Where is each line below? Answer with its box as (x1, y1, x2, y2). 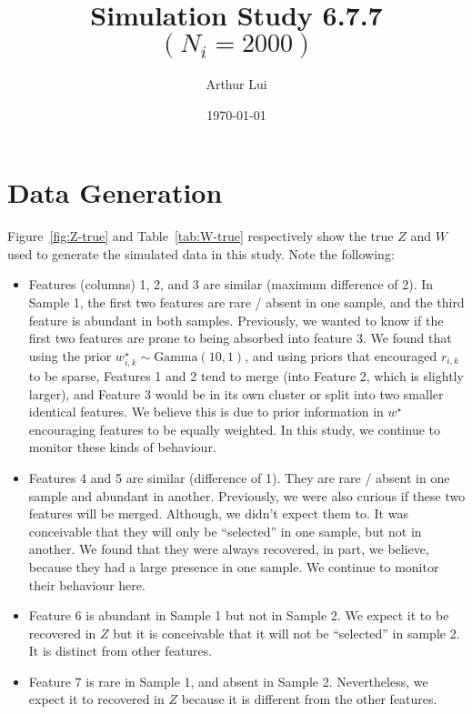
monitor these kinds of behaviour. (28, 437, 216, 457)
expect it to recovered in (28, 689, 165, 709)
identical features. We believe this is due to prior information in (28, 402, 384, 421)
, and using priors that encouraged (245, 346, 437, 365)
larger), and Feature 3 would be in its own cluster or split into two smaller (28, 384, 444, 403)
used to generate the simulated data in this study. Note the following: (7, 244, 395, 263)
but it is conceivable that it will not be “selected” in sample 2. (113, 623, 460, 642)
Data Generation (7, 174, 223, 211)
